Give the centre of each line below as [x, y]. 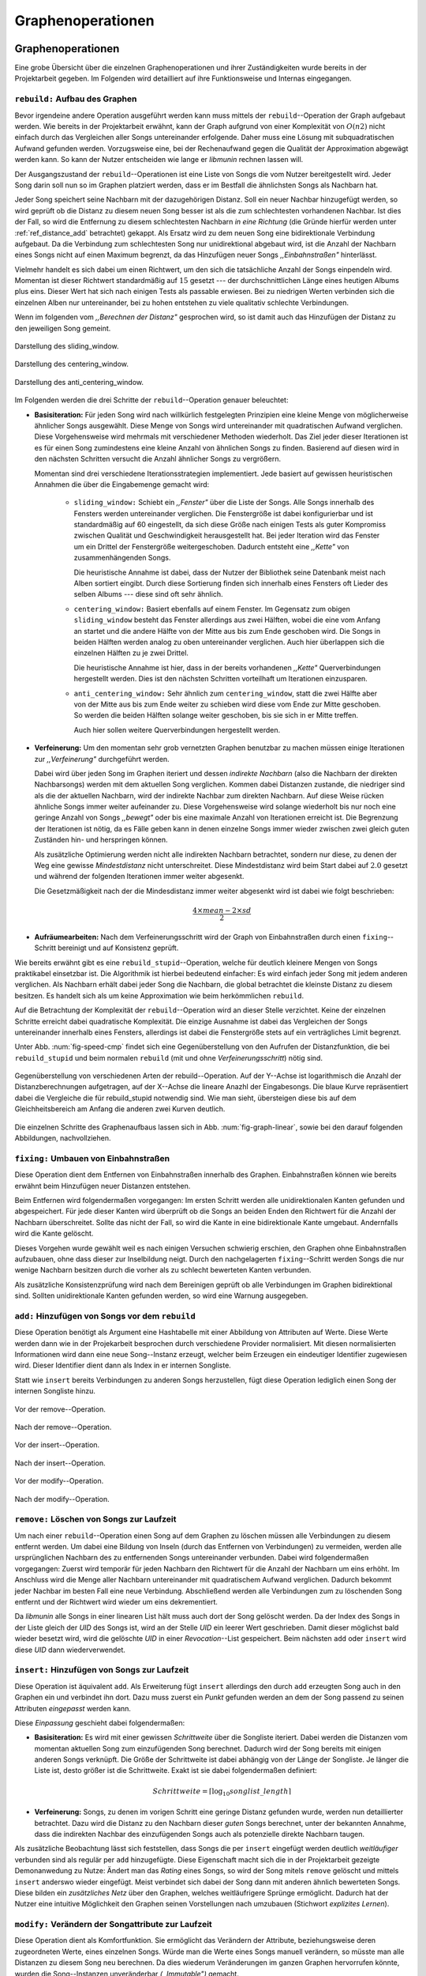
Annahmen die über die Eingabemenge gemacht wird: [122, 484]
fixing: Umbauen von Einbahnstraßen [92, 1158]
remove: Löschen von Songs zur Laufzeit [95, 1519]
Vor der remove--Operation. [60, 1409]
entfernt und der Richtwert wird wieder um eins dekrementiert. [116, 1602]
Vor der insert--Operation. [57, 1445]
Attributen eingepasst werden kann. [73, 1708]
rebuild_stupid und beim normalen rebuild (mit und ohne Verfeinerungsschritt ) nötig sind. [169, 1058]
